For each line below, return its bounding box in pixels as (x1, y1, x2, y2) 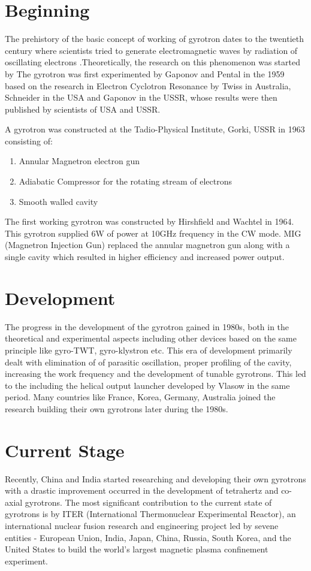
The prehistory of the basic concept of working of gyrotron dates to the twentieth (5, 32, 304, 45)
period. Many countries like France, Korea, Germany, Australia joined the (5, 391, 276, 403)
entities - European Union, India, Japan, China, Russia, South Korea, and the (5, 531, 291, 543)
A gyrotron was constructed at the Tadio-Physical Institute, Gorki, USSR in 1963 (5, 123, 305, 135)
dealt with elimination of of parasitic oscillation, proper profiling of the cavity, (5, 355, 292, 368)
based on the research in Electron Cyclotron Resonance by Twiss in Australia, (5, 79, 291, 92)
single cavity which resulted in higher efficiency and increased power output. (5, 250, 285, 263)
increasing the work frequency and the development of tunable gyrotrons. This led (5, 367, 306, 380)
